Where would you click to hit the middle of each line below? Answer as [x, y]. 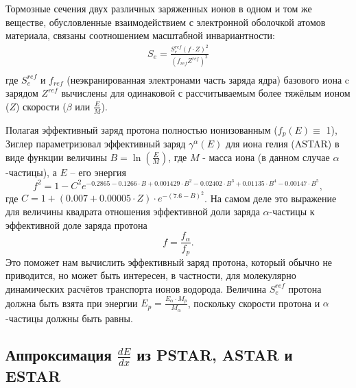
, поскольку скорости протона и [254, 303]
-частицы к [292, 211]
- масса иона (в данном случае [266, 157]
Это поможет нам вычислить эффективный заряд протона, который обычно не [169, 262]
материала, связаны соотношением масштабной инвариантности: [141, 35]
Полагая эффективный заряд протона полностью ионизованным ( [142, 129]
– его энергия [98, 172]
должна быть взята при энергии [72, 303]
